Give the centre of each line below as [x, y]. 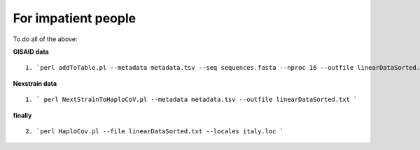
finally [22, 115]
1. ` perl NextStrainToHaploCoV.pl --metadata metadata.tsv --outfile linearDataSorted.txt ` [191, 100]
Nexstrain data [35, 83]
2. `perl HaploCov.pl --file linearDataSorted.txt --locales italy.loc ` [155, 131]
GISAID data [31, 52]
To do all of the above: [45, 39]
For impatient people [75, 18]
